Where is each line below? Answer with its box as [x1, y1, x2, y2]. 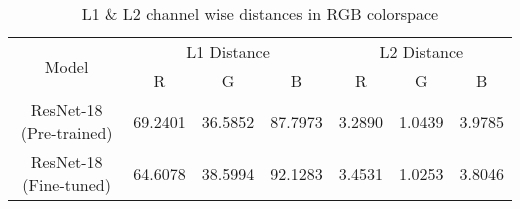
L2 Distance [379, 40, 464, 63]
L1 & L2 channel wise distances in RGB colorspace [81, 2, 439, 25]
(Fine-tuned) [22, 173, 111, 196]
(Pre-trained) [20, 121, 113, 144]
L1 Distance [186, 40, 270, 63]
